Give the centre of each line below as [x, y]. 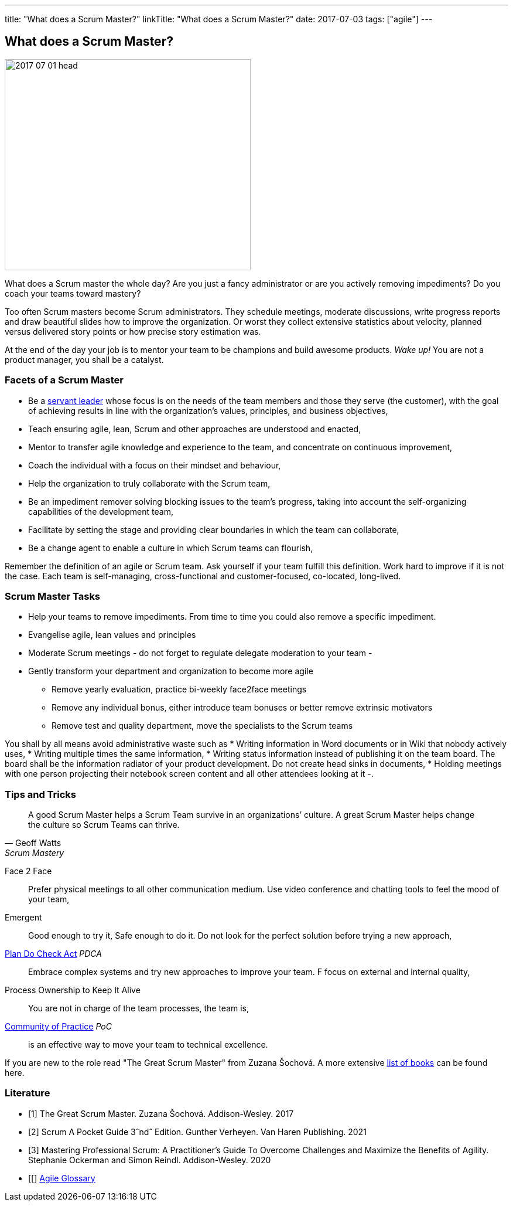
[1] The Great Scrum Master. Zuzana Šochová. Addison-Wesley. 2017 [161, 1113]
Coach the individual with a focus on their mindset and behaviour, [155, 465]
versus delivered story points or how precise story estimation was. [133, 331]
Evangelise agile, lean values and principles [112, 635]
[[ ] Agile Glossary [62, 1178]
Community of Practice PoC [58, 1027]
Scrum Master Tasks [53, 596]
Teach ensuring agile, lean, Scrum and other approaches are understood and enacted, [195, 429]
